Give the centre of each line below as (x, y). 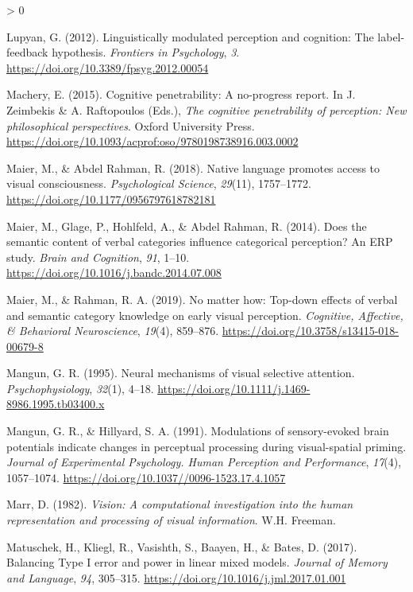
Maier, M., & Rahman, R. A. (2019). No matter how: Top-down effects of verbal (202, 299)
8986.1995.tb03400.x (56, 404)
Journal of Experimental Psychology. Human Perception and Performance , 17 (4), (204, 462)
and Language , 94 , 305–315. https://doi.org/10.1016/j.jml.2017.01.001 (176, 577)
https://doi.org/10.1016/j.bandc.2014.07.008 (114, 273)
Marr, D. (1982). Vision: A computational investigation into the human (180, 504)
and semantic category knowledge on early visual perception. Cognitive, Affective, (205, 315)
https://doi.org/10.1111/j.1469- (234, 388)
